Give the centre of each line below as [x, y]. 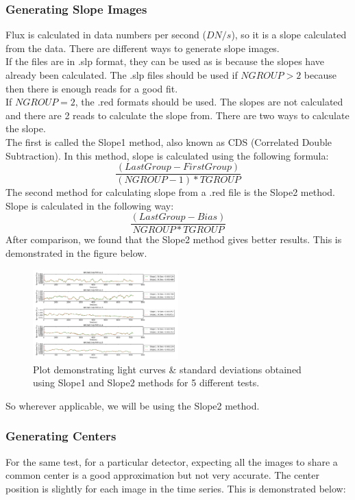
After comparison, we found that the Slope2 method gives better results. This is [174, 239]
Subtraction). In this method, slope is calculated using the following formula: [167, 155]
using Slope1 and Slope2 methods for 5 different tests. [146, 383]
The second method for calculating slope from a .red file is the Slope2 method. [171, 192]
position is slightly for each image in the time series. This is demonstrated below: [176, 488]
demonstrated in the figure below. [76, 253]
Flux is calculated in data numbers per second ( [106, 35]
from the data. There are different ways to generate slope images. [143, 48]
